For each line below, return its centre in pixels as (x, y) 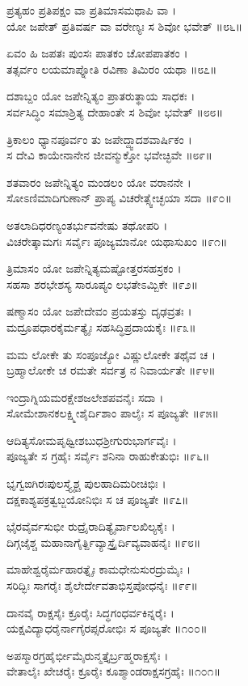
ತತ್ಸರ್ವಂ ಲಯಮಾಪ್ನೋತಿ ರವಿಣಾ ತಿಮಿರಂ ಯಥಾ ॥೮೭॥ (112, 68)
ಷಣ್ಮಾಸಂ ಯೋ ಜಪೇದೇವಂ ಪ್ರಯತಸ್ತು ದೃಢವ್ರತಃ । (99, 311)
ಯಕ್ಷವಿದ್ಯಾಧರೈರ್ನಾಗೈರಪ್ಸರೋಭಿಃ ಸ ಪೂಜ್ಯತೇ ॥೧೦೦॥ (107, 628)
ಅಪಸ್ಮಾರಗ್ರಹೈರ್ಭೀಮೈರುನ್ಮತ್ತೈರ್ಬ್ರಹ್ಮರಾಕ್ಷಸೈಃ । (88, 655)
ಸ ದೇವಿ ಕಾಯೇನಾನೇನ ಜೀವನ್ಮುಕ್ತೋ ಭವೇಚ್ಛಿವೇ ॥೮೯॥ (109, 155)
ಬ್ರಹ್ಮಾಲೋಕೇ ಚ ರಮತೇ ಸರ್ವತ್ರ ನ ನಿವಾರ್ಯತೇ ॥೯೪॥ (111, 370)
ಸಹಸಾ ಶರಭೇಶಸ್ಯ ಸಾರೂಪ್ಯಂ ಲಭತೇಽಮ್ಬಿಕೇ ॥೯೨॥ (102, 284)
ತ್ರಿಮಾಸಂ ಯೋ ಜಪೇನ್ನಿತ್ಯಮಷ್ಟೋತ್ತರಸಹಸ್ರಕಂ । (94, 268)
